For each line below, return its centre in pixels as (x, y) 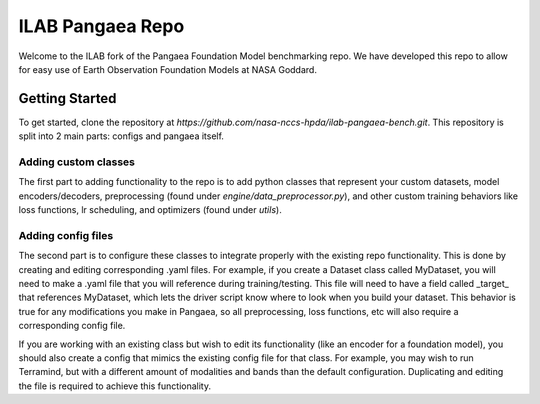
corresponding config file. (72, 326)
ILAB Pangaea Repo (101, 26)
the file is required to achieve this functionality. (115, 386)
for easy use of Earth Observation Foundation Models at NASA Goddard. (167, 69)
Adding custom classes (76, 162)
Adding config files (66, 235)
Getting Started (67, 98)
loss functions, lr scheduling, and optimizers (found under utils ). (150, 210)
